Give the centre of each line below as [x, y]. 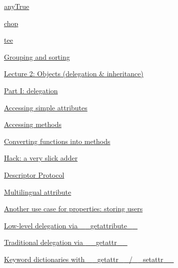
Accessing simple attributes [46, 107]
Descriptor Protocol [34, 174]
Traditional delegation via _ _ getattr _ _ [66, 242]
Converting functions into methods [57, 141]
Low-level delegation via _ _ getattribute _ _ [71, 225]
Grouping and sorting [37, 56]
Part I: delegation [31, 90]
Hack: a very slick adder [41, 158]
